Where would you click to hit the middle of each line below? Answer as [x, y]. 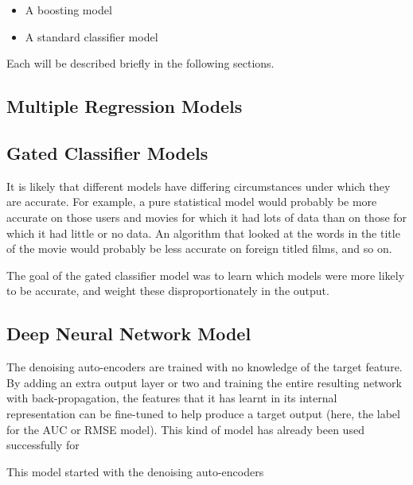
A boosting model [68, 10]
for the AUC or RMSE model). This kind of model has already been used [185, 429]
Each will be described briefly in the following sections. [140, 63]
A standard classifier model [92, 36]
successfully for [43, 445]
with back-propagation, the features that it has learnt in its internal [172, 398]
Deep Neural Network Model [129, 334]
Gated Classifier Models [107, 152]
